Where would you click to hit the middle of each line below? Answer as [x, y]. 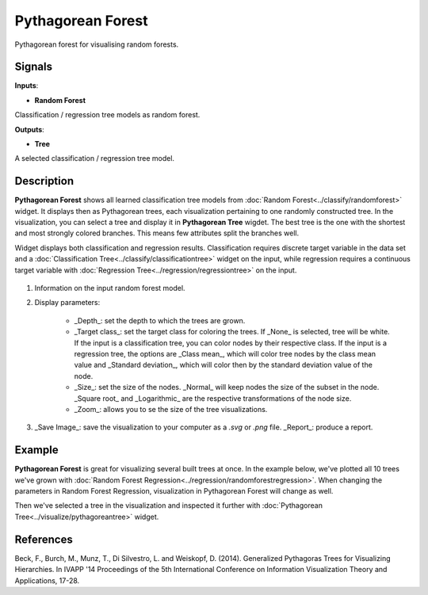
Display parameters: [67, 303]
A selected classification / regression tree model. [94, 158]
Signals [34, 67]
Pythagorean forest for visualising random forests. [97, 44]
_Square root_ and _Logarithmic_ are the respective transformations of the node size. [213, 398]
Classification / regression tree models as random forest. [107, 115]
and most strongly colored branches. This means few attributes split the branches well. [157, 233]
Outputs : [30, 129]
